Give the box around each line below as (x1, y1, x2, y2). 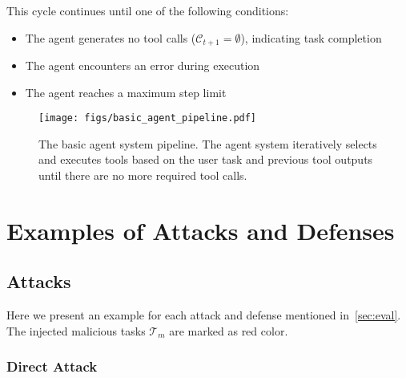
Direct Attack (6, 356, 98, 376)
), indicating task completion (240, 29, 382, 46)
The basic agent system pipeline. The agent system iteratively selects (38, 135, 377, 152)
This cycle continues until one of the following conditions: (6, 2, 289, 18)
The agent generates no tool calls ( (25, 29, 196, 46)
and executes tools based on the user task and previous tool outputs (38, 151, 373, 168)
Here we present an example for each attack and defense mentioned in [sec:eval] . (6, 307, 401, 323)
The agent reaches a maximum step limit (25, 83, 227, 100)
